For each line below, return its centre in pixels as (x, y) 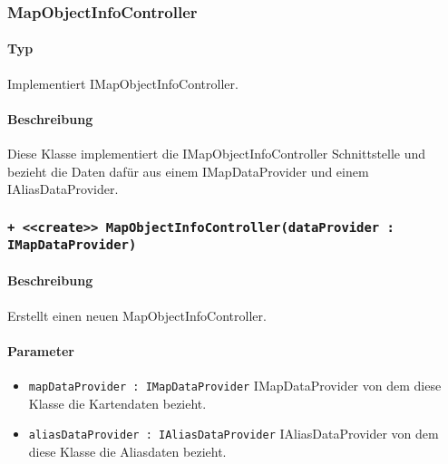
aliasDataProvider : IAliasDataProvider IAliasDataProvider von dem (234, 434)
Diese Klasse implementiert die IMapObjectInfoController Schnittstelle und (217, 154)
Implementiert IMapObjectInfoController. (123, 83)
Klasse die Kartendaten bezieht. (117, 403)
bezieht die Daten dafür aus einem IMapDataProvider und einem (188, 171)
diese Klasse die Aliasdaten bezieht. (127, 451)
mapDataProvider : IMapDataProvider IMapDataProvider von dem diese (235, 385)
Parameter (41, 350)
